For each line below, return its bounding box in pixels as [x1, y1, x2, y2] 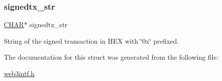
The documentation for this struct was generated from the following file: [4, 52, 219, 62]
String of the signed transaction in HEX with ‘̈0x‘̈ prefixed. [4, 35, 179, 46]
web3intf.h [4, 68, 35, 78]
